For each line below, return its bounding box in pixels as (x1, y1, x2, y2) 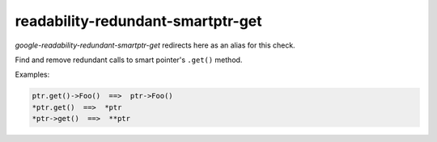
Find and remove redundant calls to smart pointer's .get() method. (15, 55, 243, 65)
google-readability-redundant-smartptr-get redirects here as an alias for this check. (15, 40, 295, 50)
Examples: (15, 69, 50, 80)
